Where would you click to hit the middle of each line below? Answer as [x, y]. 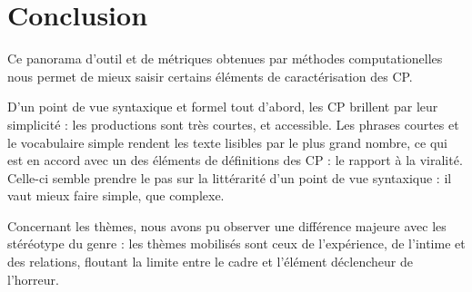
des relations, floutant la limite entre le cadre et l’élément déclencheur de [210, 262]
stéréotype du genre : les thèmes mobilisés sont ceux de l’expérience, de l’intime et [236, 243]
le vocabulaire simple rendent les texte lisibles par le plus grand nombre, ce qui [227, 142]
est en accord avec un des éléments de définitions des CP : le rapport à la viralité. [235, 160]
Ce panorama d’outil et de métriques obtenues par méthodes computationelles [225, 58]
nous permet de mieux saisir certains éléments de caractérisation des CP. [210, 76]
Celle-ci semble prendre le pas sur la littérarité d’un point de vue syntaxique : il [230, 177]
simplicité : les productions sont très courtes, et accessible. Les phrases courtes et [233, 124]
